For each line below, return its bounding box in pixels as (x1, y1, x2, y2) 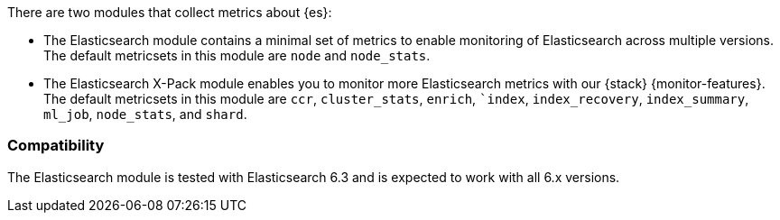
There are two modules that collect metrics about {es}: (7, 5, 332, 20)
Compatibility (7, 136, 105, 155)
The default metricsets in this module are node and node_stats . (43, 48, 431, 63)
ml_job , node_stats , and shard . (43, 106, 247, 122)
